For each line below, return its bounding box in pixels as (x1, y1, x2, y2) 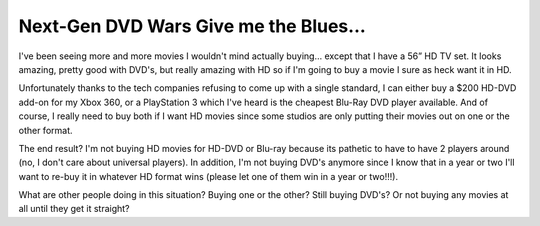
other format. (18, 124, 74, 136)
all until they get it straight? (18, 203, 130, 215)
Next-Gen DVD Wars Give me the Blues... (18, 15, 367, 37)
